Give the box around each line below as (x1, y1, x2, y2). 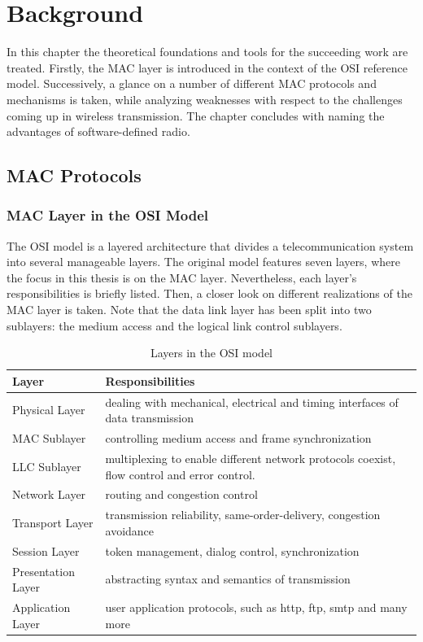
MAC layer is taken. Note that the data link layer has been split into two (7, 301, 372, 318)
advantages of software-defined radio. (7, 123, 190, 140)
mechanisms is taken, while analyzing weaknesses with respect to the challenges (7, 90, 403, 107)
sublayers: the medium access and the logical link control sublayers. (7, 317, 342, 334)
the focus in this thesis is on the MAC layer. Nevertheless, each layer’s (7, 269, 357, 286)
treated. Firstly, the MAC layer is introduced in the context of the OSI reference (7, 59, 408, 76)
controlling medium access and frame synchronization (105, 430, 372, 447)
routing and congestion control (105, 486, 258, 503)
